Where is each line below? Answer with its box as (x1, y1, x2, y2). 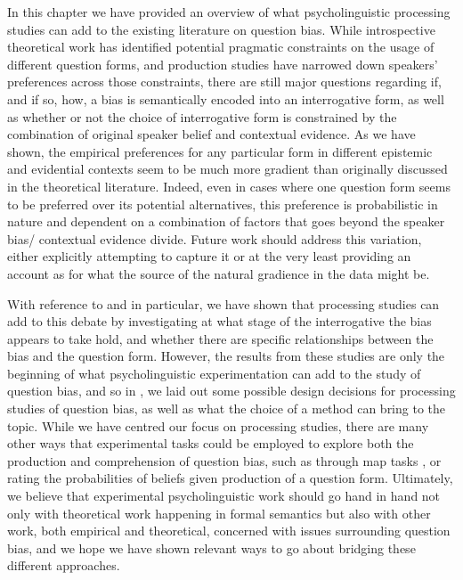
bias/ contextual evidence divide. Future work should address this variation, (7, 229, 422, 248)
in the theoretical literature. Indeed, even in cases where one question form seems (7, 176, 451, 195)
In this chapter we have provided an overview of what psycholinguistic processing (7, 3, 451, 20)
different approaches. (7, 556, 120, 575)
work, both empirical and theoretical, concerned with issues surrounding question (7, 521, 451, 540)
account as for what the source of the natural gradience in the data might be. (7, 264, 430, 282)
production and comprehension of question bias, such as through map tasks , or (7, 451, 442, 470)
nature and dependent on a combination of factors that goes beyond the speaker (7, 212, 445, 231)
